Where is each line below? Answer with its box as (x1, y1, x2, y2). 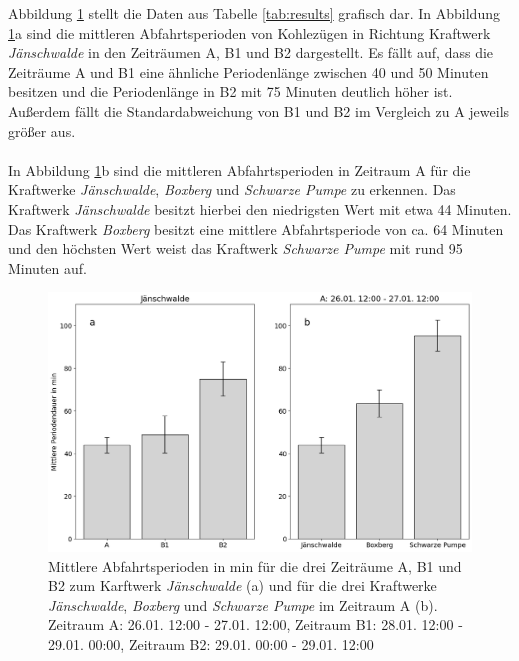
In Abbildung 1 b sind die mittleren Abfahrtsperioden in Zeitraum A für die (8, 159, 471, 180)
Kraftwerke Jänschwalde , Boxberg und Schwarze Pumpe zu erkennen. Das (8, 179, 456, 200)
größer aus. (8, 120, 76, 141)
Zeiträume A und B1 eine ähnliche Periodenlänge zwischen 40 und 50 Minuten (8, 61, 489, 82)
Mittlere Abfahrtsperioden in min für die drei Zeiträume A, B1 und (48, 555, 462, 576)
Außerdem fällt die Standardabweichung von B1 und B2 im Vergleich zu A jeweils (8, 100, 510, 121)
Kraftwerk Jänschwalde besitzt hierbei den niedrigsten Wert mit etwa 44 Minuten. (8, 198, 512, 219)
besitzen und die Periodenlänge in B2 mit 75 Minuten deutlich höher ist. (8, 81, 453, 102)
